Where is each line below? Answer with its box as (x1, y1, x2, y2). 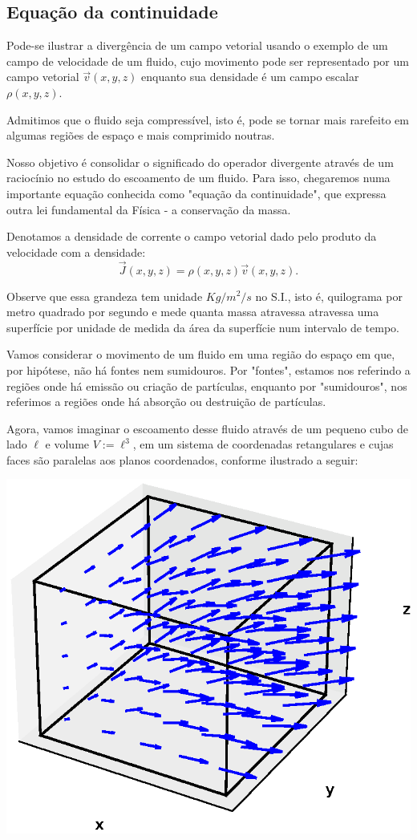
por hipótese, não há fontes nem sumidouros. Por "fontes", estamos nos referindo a (6, 361, 411, 378)
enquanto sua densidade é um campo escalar (141, 68, 359, 85)
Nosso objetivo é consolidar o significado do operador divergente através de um (6, 153, 394, 170)
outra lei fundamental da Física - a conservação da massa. (6, 201, 291, 217)
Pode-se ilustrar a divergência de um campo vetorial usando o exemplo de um (6, 37, 388, 54)
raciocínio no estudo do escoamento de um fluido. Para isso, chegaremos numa (6, 169, 391, 186)
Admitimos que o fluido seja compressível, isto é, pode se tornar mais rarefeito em (6, 111, 409, 128)
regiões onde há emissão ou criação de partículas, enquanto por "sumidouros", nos (6, 377, 407, 394)
